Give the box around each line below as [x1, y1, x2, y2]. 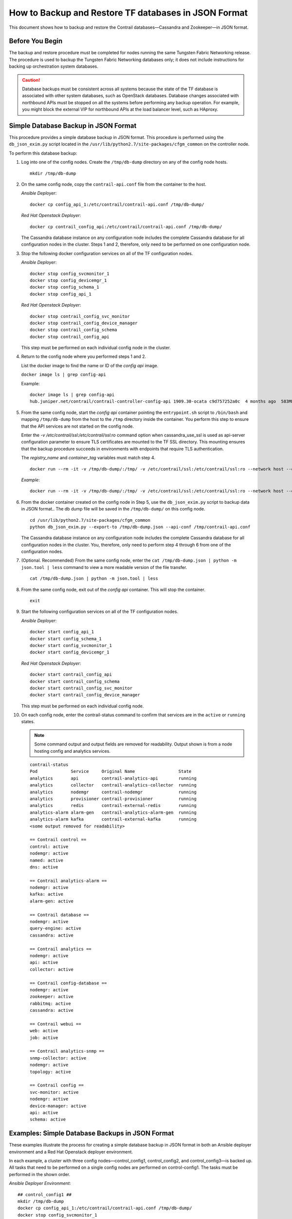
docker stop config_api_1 [30, 291, 92, 297]
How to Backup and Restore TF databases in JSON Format [9, 7, 248, 18]
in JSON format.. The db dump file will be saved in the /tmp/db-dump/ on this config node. [21, 506, 205, 512]
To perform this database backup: [9, 150, 77, 156]
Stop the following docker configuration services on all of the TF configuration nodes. [21, 250, 193, 256]
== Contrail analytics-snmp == [30, 1048, 105, 1054]
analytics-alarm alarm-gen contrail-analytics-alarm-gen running [30, 809, 197, 815]
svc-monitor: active [30, 1089, 79, 1095]
